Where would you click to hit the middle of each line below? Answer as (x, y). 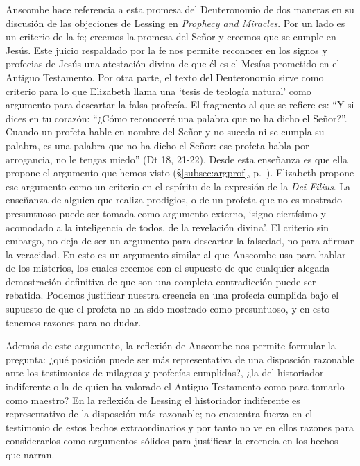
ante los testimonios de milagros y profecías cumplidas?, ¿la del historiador (165, 373)
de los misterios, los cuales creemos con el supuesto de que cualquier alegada (168, 268)
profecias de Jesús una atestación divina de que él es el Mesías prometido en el (173, 64)
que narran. (30, 454)
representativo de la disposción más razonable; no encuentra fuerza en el (159, 414)
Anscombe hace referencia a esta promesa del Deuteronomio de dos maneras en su (180, 9)
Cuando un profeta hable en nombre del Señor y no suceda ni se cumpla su (165, 132)
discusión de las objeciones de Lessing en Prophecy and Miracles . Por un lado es (175, 23)
